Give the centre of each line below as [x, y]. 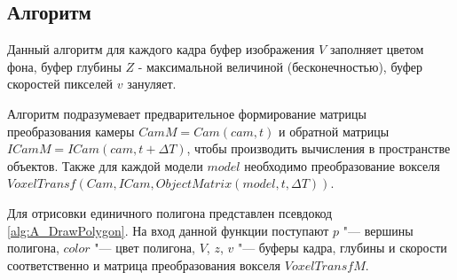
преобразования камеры [71, 131]
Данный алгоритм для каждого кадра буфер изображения [161, 49]
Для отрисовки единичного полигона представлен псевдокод [170, 212]
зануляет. [152, 84]
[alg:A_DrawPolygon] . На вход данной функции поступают [168, 230]
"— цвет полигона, [145, 248]
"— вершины [378, 230]
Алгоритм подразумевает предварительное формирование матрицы [187, 113]
